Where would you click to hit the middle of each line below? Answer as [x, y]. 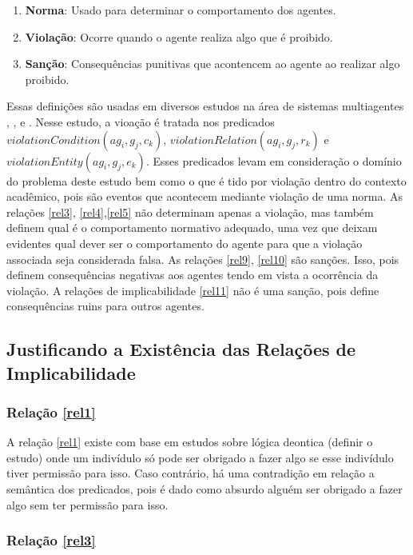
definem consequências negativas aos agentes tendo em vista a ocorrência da [193, 275]
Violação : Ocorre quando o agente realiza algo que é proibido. [179, 36]
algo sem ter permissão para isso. [87, 504]
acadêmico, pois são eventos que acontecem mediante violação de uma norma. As [205, 196]
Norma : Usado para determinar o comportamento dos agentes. [181, 10]
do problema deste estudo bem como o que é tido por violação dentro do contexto [206, 180]
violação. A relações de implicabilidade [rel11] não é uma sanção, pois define [193, 290]
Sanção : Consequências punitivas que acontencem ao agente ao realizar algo [212, 64]
